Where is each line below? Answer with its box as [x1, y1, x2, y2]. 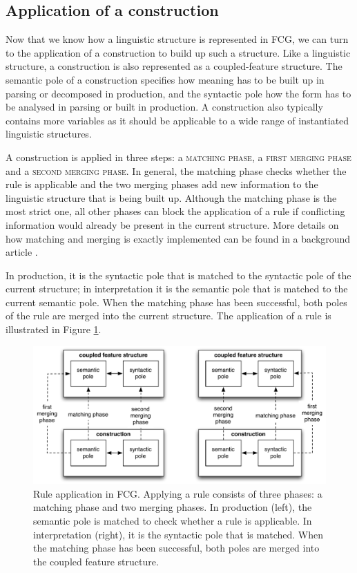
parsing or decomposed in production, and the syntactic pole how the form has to [6, 86, 351, 100]
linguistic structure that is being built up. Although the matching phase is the [6, 190, 337, 205]
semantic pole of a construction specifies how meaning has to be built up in [6, 72, 325, 86]
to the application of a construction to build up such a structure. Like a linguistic [6, 45, 351, 59]
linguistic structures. [6, 126, 92, 141]
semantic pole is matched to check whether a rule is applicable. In [33, 514, 312, 528]
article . [6, 245, 38, 259]
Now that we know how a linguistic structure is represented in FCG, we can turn [6, 32, 349, 46]
